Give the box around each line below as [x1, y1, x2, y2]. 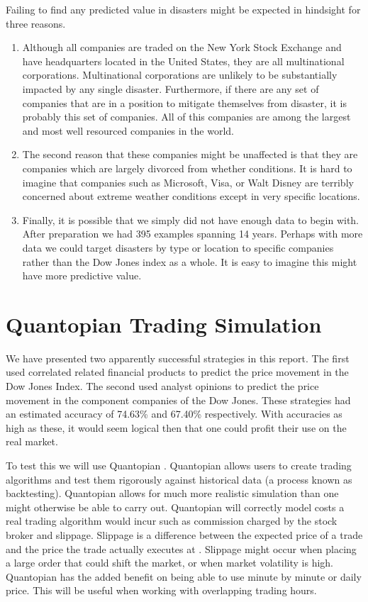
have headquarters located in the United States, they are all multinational [22, 53, 345, 68]
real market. [6, 434, 58, 449]
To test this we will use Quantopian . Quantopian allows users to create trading [6, 457, 352, 472]
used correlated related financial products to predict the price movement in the [6, 364, 349, 379]
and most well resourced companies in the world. [22, 123, 235, 138]
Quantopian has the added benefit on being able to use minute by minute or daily [6, 569, 362, 584]
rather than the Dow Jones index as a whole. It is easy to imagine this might [22, 254, 357, 269]
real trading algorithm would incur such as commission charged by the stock [6, 513, 338, 528]
